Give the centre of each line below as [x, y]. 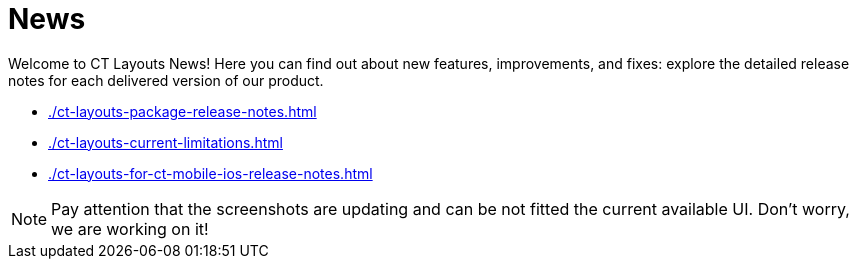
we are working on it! [130, 228]
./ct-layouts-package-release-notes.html [182, 111]
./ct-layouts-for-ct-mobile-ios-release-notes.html [210, 173]
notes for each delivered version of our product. [166, 80]
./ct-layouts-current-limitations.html [165, 142]
